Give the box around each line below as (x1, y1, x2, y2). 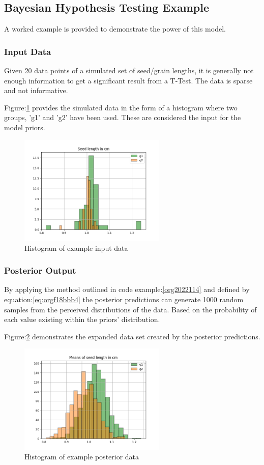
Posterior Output (4, 264, 76, 277)
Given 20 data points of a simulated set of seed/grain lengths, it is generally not (4, 65, 254, 76)
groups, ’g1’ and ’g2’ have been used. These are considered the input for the (4, 112, 241, 123)
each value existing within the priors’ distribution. (4, 314, 160, 325)
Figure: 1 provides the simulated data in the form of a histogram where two (4, 102, 238, 112)
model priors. (4, 122, 45, 132)
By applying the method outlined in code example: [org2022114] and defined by (4, 284, 250, 295)
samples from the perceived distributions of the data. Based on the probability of (4, 304, 257, 314)
